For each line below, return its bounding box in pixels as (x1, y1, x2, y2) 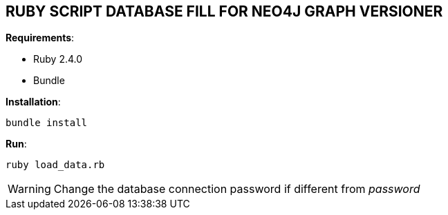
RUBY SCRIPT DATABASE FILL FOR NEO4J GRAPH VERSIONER (6, 3, 443, 20)
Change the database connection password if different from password (53, 182, 420, 196)
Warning (8, 182, 51, 196)
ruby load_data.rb (6, 159, 105, 171)
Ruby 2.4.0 (33, 53, 83, 65)
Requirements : (6, 32, 75, 44)
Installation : (6, 96, 61, 108)
